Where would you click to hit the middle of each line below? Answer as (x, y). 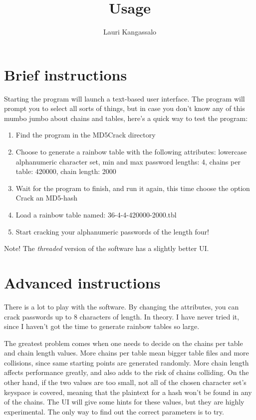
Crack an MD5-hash (46, 198)
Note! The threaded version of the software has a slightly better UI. (107, 248)
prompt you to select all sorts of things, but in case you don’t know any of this (125, 108)
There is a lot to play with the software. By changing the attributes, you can (122, 306)
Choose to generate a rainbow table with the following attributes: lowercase (131, 152)
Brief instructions (66, 74)
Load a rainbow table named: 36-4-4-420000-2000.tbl (96, 214)
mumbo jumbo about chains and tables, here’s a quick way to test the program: (126, 118)
